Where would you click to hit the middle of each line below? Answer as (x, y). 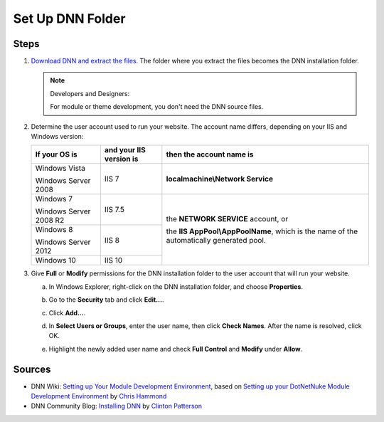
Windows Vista (60, 169)
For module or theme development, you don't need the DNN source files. (157, 107)
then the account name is (210, 154)
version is (121, 159)
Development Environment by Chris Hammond (99, 396)
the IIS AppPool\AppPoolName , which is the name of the (262, 231)
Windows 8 (54, 230)
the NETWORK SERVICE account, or (227, 219)
